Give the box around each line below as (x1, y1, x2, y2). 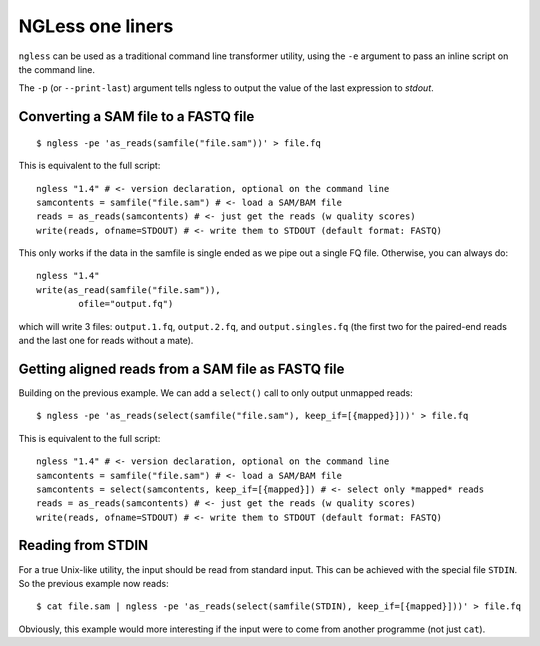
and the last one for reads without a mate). (18, 335, 194, 347)
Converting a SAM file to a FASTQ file (18, 108, 255, 125)
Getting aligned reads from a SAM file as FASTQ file (18, 360, 345, 377)
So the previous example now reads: (18, 577, 169, 589)
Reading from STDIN (18, 537, 149, 554)
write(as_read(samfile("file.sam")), (36, 284, 222, 295)
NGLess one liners (18, 15, 174, 37)
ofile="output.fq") (78, 298, 174, 310)
